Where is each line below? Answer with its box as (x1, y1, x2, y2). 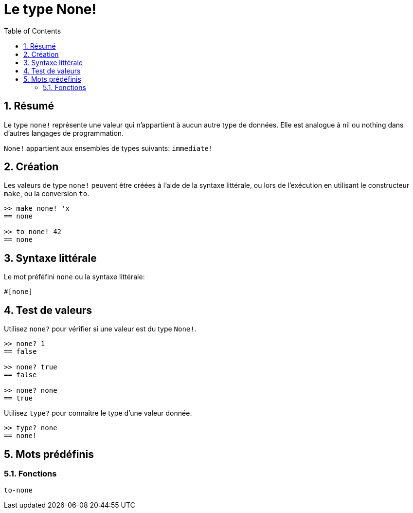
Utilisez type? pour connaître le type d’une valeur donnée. (4, 409, 192, 418)
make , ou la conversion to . (4, 189, 90, 198)
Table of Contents (4, 26, 61, 35)
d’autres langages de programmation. (4, 128, 124, 137)
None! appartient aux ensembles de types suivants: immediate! (4, 144, 213, 152)
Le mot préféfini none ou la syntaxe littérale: (4, 273, 145, 281)
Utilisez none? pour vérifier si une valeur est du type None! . (4, 325, 197, 333)
